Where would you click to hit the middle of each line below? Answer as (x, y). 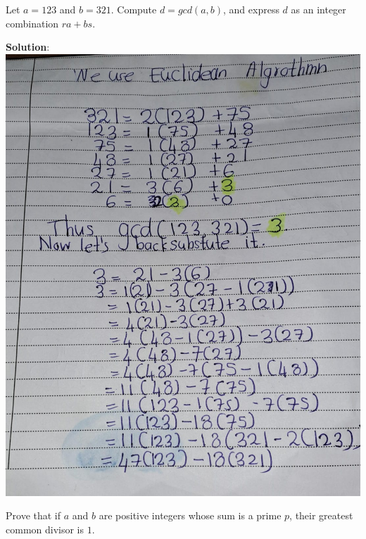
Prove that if (33, 515)
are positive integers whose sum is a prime (190, 515)
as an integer (318, 9)
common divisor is (45, 529)
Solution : (28, 47)
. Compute (134, 9)
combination (32, 23)
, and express (251, 9)
